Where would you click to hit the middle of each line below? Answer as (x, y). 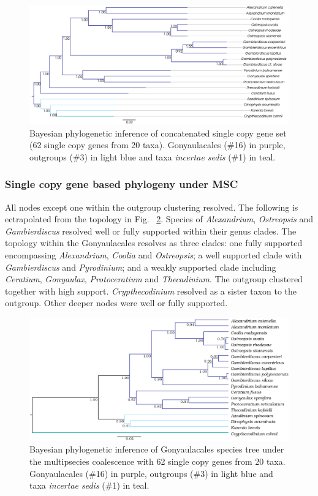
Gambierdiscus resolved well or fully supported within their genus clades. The (151, 231)
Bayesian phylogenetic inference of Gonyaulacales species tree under (157, 449)
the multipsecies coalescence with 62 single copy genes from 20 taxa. (157, 461)
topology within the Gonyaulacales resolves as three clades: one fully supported (154, 243)
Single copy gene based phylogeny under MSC (122, 184)
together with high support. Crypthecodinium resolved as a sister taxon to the (151, 291)
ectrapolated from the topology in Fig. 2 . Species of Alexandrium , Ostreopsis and (159, 219)
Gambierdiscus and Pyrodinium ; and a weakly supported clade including (141, 267)
